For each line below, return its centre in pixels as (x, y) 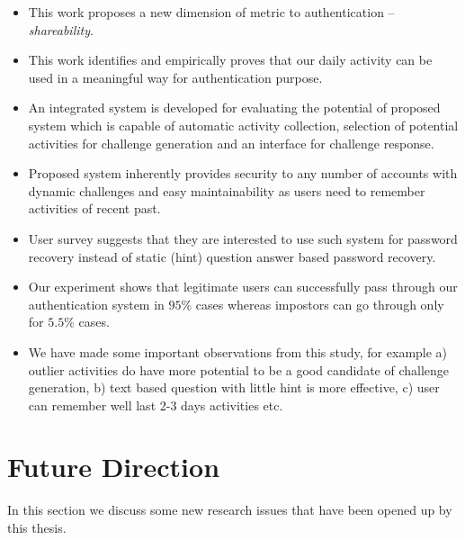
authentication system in (96, 304)
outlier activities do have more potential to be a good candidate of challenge (239, 369)
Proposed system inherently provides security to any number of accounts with (243, 173)
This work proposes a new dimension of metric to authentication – (211, 12)
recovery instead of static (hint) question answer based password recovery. (232, 256)
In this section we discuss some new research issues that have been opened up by (230, 510)
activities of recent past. (94, 208)
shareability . (61, 29)
